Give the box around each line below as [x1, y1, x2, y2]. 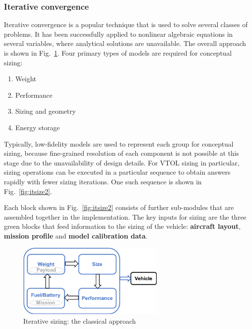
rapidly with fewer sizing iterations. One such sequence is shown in [4, 176, 202, 186]
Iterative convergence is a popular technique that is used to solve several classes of [4, 19, 248, 30]
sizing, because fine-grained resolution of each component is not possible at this [4, 148, 239, 158]
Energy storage [15, 122, 60, 132]
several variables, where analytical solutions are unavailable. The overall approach [4, 38, 246, 48]
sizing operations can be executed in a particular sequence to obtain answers [4, 167, 231, 177]
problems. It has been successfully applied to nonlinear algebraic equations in [4, 29, 233, 39]
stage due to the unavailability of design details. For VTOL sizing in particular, [4, 157, 239, 167]
